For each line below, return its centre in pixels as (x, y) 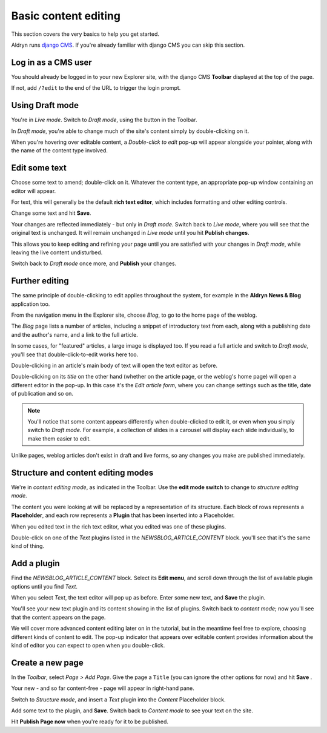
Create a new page (48, 662)
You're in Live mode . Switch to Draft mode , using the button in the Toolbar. (104, 120)
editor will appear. (34, 191)
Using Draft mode (45, 105)
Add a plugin (35, 563)
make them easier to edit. (59, 438)
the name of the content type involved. (60, 150)
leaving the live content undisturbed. (57, 252)
